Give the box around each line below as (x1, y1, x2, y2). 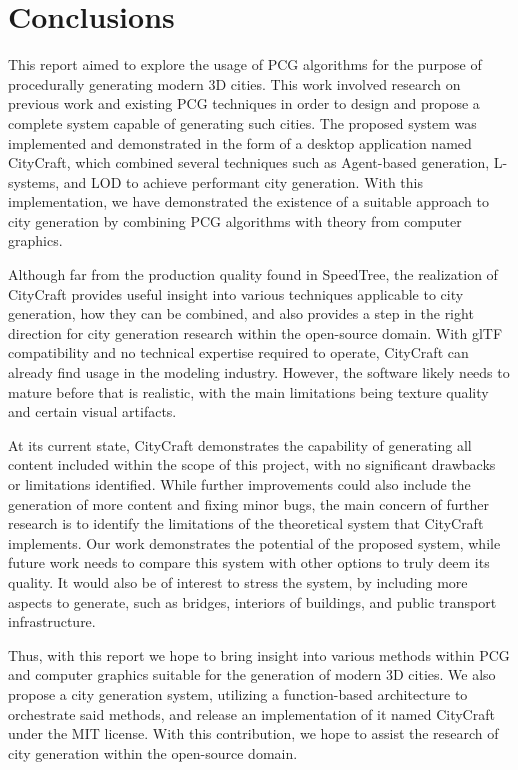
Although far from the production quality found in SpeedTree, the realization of (8, 264, 498, 285)
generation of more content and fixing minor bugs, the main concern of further (8, 493, 490, 514)
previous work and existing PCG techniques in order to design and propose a (8, 93, 480, 114)
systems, (8, 171, 60, 192)
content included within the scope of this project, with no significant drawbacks (8, 454, 496, 475)
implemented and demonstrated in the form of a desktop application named (8, 132, 472, 153)
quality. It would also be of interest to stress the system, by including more (8, 571, 468, 592)
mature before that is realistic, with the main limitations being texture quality (8, 381, 489, 402)
